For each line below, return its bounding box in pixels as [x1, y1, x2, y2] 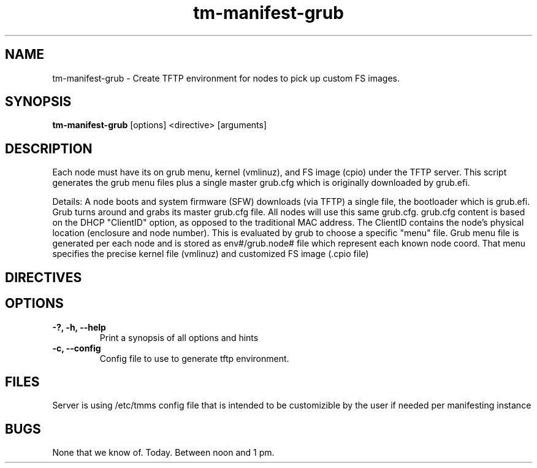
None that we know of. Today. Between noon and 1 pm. [52, 447, 275, 458]
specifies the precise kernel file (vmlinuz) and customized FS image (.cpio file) [52, 248, 369, 259]
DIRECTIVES [5, 269, 82, 285]
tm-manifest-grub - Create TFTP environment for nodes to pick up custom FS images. [52, 72, 400, 83]
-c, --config [52, 342, 101, 353]
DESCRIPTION [5, 140, 93, 156]
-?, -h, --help [52, 321, 106, 332]
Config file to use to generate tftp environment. [99, 353, 289, 364]
